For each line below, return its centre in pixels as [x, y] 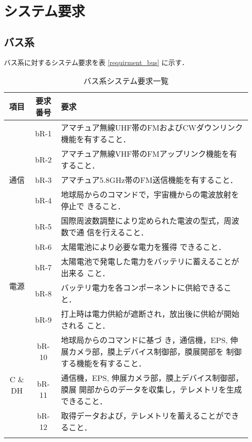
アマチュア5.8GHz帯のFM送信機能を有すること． [149, 180]
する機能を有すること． [103, 363]
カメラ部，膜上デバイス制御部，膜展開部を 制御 [155, 352]
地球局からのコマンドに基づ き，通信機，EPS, [144, 340]
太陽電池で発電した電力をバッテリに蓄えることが [150, 262]
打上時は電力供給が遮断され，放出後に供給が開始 [150, 314]
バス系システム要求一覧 [126, 81]
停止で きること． [93, 206]
